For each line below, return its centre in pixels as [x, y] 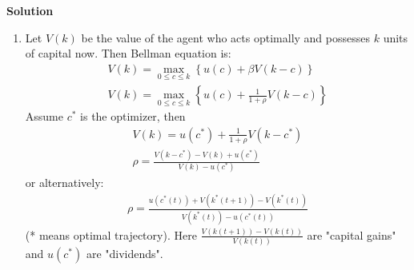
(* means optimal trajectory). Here [111, 234]
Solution [30, 10]
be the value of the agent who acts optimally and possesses [226, 37]
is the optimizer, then [133, 116]
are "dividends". [125, 254]
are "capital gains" [352, 234]
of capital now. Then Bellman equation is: [128, 53]
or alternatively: [64, 183]
